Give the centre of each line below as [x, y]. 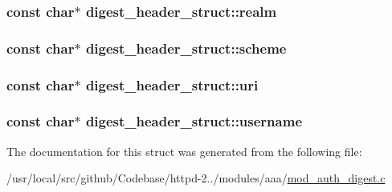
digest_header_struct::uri [172, 84]
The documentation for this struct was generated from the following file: [184, 151]
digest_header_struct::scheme [186, 48]
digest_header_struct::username [194, 121]
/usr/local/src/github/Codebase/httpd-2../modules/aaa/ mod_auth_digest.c [196, 178]
